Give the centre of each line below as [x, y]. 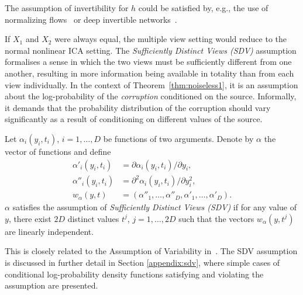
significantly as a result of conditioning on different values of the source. [134, 119]
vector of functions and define [58, 151]
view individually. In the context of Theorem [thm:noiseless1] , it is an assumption [151, 84]
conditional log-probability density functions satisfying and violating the [134, 274]
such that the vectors [216, 218]
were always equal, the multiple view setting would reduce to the [171, 39]
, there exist [30, 218]
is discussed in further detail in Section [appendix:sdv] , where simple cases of [142, 262]
